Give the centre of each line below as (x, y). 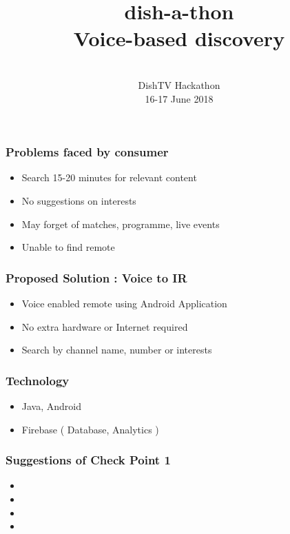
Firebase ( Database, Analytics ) (90, 429)
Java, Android (51, 405)
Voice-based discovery (179, 38)
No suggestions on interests (79, 200)
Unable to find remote (68, 247)
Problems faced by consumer (87, 152)
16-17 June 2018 (179, 98)
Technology (38, 380)
